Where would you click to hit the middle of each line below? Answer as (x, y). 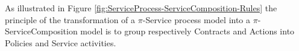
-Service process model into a (197, 19)
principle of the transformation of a (70, 19)
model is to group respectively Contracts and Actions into (187, 31)
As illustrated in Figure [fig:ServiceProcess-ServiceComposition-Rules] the (141, 8)
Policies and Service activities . (61, 42)
